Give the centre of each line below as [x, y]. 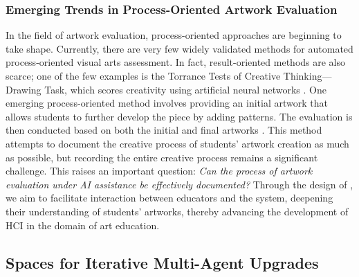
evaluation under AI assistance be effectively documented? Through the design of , [179, 184]
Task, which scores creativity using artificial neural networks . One [185, 89]
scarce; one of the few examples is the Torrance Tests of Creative [143, 75]
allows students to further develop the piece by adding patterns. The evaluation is [179, 116]
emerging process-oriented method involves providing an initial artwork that [167, 103]
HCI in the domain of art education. [83, 225]
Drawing [24, 89]
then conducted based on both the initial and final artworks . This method [164, 130]
